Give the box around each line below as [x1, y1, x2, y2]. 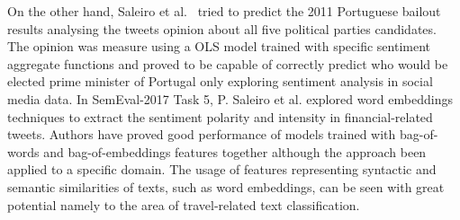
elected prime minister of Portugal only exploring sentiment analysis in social [7, 72, 433, 91]
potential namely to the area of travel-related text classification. [7, 195, 360, 214]
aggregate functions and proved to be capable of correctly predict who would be [7, 54, 448, 73]
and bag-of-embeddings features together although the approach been [43, 142, 427, 161]
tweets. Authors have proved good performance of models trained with [7, 125, 396, 144]
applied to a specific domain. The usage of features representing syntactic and [7, 160, 437, 179]
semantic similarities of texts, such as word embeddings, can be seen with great [7, 177, 445, 196]
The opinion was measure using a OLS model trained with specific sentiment [7, 37, 431, 56]
